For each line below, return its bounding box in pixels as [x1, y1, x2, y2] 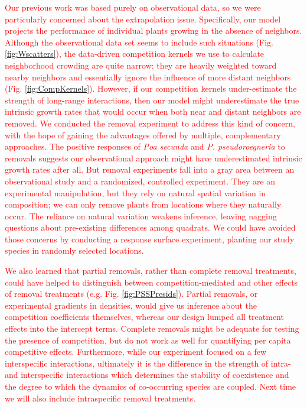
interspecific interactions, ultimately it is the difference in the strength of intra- [5, 357, 291, 369]
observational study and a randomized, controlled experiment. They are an [5, 174, 276, 187]
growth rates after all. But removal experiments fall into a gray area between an [5, 163, 295, 176]
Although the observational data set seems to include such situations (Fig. [5, 35, 273, 48]
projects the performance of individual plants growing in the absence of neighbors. [5, 24, 302, 37]
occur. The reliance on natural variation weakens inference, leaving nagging [5, 209, 277, 222]
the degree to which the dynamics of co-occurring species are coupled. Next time [5, 380, 296, 392]
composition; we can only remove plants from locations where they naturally [5, 198, 282, 211]
